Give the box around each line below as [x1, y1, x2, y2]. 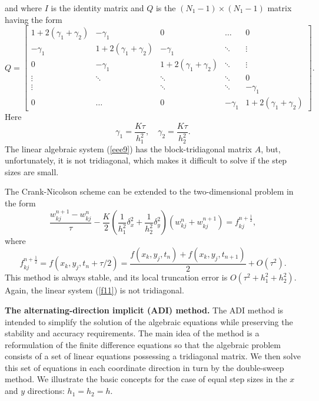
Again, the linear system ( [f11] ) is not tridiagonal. [5, 284, 184, 296]
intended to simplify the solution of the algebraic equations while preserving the [5, 315, 293, 328]
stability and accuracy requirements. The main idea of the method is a [5, 327, 260, 339]
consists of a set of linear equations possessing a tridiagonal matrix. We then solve [5, 350, 301, 362]
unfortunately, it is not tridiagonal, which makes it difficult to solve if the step [5, 154, 287, 166]
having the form [5, 13, 62, 25]
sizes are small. [5, 165, 59, 178]
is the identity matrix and [51, 2, 144, 14]
